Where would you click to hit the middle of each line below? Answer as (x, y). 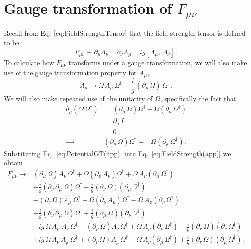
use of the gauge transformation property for (70, 72)
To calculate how (29, 62)
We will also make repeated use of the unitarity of (78, 98)
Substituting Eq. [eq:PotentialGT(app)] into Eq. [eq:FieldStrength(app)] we (117, 153)
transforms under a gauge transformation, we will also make (158, 62)
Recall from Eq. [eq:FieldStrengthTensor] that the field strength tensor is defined (125, 33)
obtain (13, 163)
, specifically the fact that (198, 98)
